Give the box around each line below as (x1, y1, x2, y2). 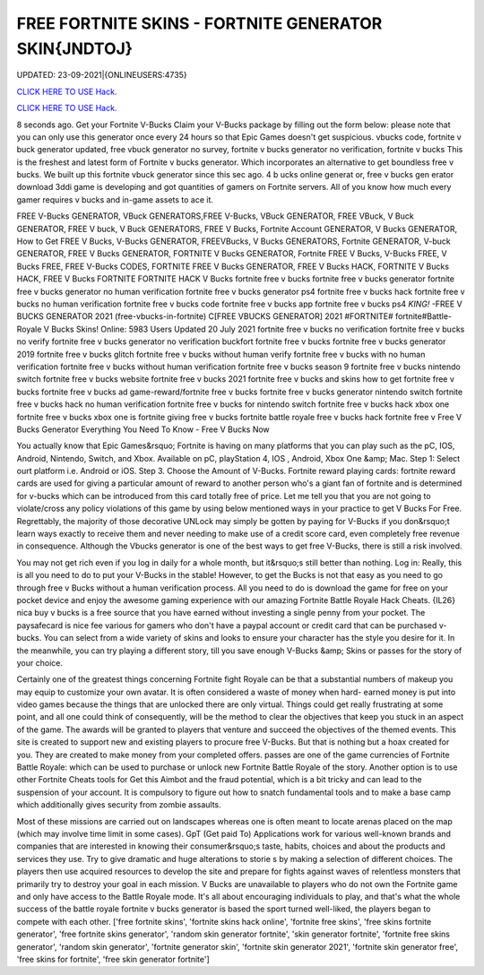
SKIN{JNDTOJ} (16, 39, 134, 58)
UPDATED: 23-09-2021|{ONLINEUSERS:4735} (16, 70, 187, 81)
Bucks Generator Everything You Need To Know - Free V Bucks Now (16, 424, 271, 435)
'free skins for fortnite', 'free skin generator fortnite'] (16, 953, 210, 964)
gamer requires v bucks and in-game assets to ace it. (16, 194, 214, 205)
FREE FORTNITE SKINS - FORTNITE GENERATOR (16, 13, 383, 33)
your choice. (16, 657, 63, 668)
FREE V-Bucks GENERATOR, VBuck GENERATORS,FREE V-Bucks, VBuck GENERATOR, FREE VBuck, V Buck (16, 211, 414, 221)
